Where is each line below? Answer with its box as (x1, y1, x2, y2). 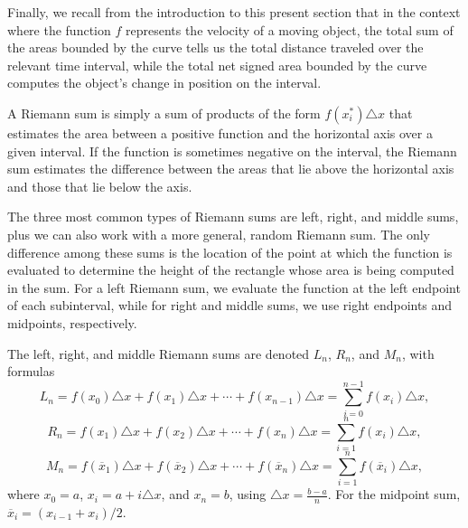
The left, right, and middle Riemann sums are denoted (7, 344, 310, 363)
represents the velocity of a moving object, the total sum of (125, 20, 454, 39)
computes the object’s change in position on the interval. (7, 73, 322, 92)
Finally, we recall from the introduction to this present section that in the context (7, 3, 461, 21)
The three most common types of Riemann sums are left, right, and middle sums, (7, 207, 459, 226)
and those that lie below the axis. (7, 176, 192, 195)
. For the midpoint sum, (327, 485, 461, 504)
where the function (7, 20, 111, 39)
